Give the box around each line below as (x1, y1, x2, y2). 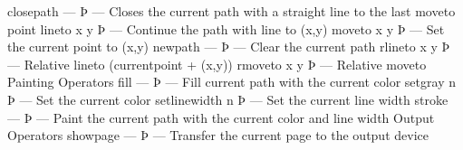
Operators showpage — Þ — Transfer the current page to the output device (7, 126, 429, 145)
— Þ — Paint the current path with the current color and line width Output (7, 108, 435, 127)
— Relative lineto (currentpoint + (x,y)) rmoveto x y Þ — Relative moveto (7, 54, 427, 73)
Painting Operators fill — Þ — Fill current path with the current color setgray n (7, 72, 456, 91)
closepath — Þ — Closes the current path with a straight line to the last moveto (7, 2, 456, 20)
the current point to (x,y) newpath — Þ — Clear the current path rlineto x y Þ (7, 37, 450, 56)
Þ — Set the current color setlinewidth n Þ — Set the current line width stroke (7, 89, 449, 108)
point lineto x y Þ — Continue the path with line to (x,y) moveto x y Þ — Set (7, 19, 445, 38)
